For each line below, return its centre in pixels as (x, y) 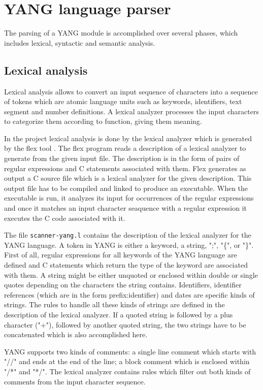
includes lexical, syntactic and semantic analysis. (80, 42)
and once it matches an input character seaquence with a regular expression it (126, 208)
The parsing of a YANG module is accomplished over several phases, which (121, 33)
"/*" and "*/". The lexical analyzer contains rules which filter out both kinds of (127, 371)
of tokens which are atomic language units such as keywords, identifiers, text (123, 101)
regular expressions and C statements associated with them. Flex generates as (125, 168)
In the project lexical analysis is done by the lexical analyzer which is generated (128, 138)
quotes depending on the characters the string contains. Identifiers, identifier (123, 285)
